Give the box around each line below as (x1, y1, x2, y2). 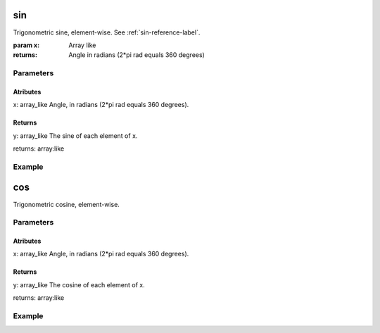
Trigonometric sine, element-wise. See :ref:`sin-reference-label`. (13, 28, 201, 37)
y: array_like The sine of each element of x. (13, 131, 138, 140)
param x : (13, 41, 40, 49)
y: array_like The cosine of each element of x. (13, 280, 145, 289)
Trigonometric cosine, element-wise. (13, 200, 120, 208)
